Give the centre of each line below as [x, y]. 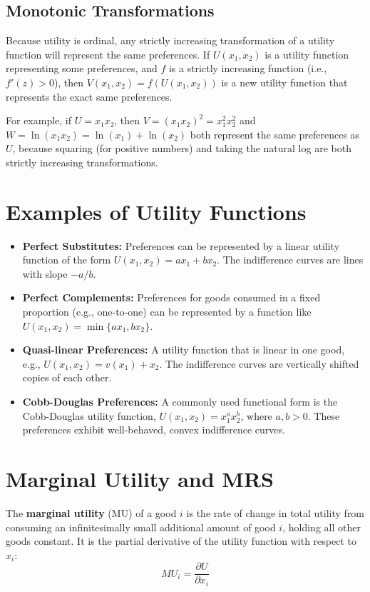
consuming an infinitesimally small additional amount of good [141, 527]
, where [256, 415]
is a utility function [307, 54]
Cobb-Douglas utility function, [89, 415]
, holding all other [322, 527]
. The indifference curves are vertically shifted [259, 363]
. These [324, 415]
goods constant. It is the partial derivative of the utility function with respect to [181, 541]
